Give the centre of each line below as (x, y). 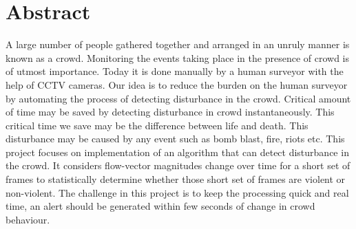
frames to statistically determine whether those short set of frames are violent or (176, 179)
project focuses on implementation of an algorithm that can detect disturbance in (177, 152)
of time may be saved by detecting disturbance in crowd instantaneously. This (170, 112)
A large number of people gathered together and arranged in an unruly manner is (178, 44)
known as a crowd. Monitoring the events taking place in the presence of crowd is (177, 57)
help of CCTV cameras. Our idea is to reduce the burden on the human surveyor (177, 84)
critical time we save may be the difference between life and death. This (157, 125)
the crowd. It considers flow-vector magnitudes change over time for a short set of (178, 165)
